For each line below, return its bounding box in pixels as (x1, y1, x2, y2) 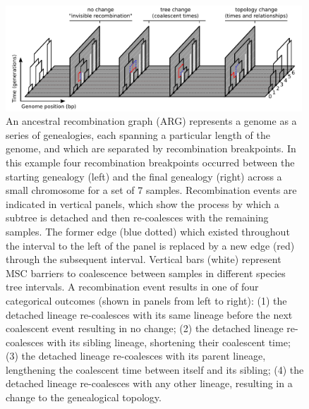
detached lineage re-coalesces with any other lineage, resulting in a (6, 376, 293, 391)
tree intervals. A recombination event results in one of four (6, 279, 259, 294)
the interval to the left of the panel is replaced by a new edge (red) (6, 238, 295, 252)
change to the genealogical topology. (6, 390, 162, 405)
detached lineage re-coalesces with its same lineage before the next (6, 307, 293, 322)
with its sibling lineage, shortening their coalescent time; (47, 334, 291, 349)
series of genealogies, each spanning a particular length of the (6, 127, 270, 142)
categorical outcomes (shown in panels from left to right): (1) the (6, 293, 287, 307)
